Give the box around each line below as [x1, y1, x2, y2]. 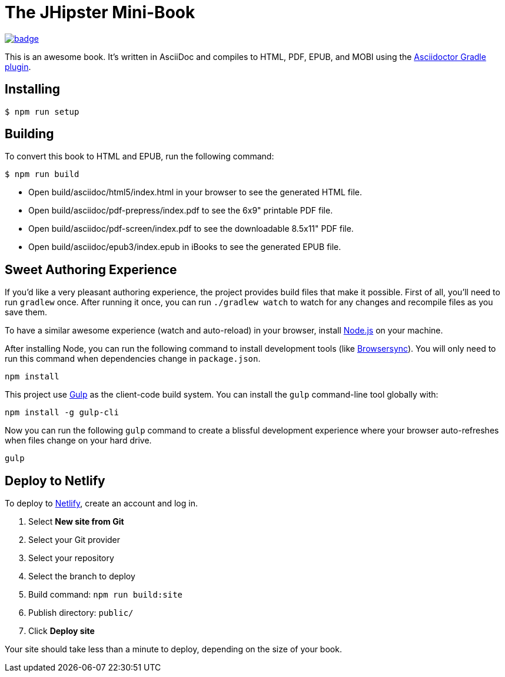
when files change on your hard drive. [5, 435, 152, 446]
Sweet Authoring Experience [5, 262, 177, 277]
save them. [5, 307, 48, 318]
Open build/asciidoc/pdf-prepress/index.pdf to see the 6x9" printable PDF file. [28, 205, 333, 216]
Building [5, 126, 54, 142]
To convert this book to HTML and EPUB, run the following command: [5, 151, 274, 162]
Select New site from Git [28, 516, 124, 527]
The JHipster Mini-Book [5, 2, 195, 22]
